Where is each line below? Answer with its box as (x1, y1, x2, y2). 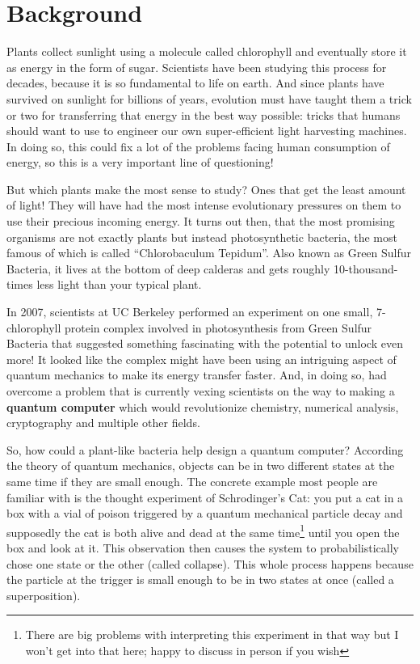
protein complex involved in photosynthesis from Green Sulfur (65, 319, 372, 336)
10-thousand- (333, 260, 398, 277)
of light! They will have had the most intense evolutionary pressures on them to (6, 197, 401, 214)
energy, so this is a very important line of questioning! (6, 154, 274, 171)
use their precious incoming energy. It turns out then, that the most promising (6, 213, 395, 230)
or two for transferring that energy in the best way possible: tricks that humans (6, 106, 401, 123)
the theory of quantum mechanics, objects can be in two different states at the (6, 457, 395, 474)
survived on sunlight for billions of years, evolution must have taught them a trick (6, 90, 412, 107)
